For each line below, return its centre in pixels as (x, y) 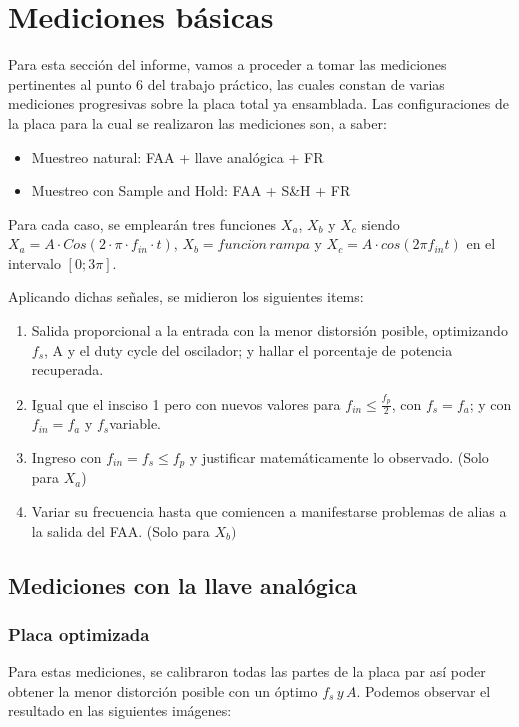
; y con (490, 403)
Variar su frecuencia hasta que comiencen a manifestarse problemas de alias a (269, 511)
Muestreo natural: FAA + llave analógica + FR (177, 156)
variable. (135, 423)
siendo (380, 223)
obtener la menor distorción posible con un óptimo (163, 690)
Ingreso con (66, 456)
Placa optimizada (79, 633)
